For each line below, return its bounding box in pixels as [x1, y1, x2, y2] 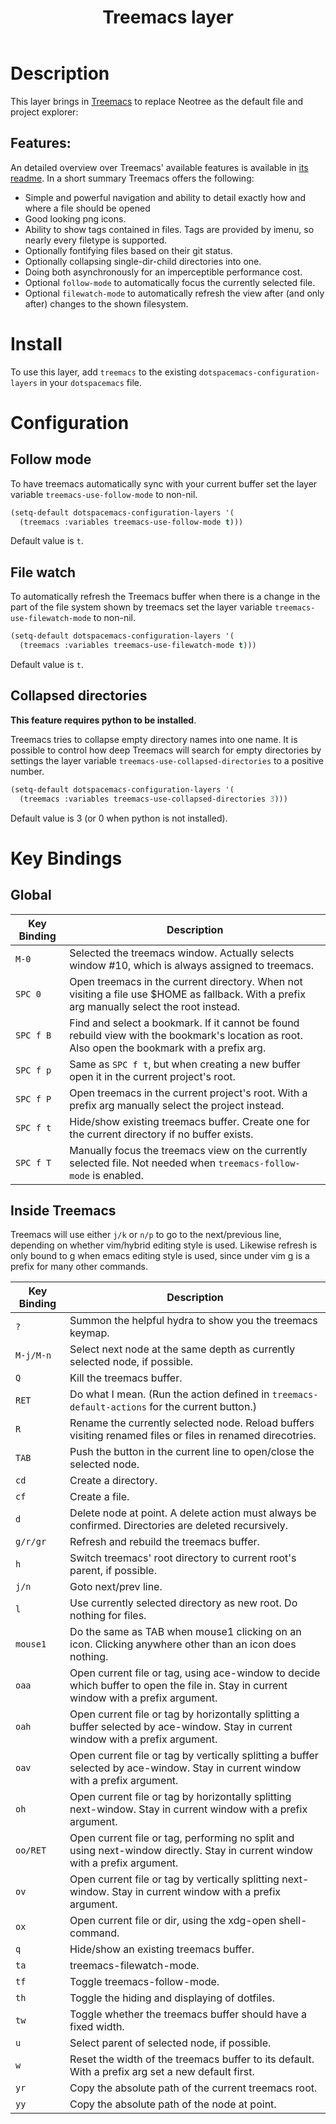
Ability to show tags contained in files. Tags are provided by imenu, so [24, 223, 315, 235]
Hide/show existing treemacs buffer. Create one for [69, 1114, 311, 1128]
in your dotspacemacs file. [39, 376, 142, 388]
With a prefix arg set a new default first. [69, 2065, 255, 2079]
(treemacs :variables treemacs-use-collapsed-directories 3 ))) [19, 794, 288, 804]
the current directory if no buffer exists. [69, 1127, 254, 1141]
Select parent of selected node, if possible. [69, 2036, 272, 2050]
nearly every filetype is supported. [24, 234, 168, 246]
